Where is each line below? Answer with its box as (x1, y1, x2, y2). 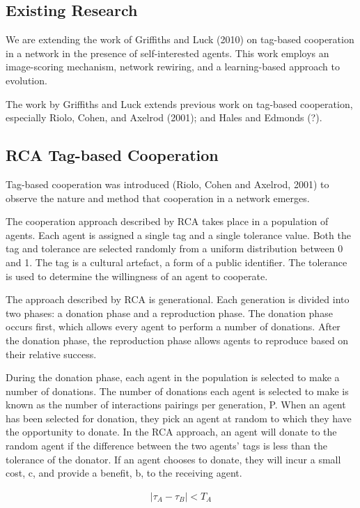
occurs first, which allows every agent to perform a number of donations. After (6, 319, 341, 334)
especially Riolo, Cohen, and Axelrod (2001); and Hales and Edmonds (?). (6, 110, 322, 125)
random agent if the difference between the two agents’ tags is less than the (6, 438, 327, 453)
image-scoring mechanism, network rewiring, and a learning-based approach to (6, 59, 340, 74)
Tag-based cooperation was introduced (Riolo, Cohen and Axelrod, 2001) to (6, 176, 329, 191)
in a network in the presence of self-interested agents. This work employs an (6, 45, 329, 60)
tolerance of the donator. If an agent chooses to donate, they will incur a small (6, 452, 341, 466)
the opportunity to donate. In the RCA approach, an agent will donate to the (6, 424, 337, 439)
